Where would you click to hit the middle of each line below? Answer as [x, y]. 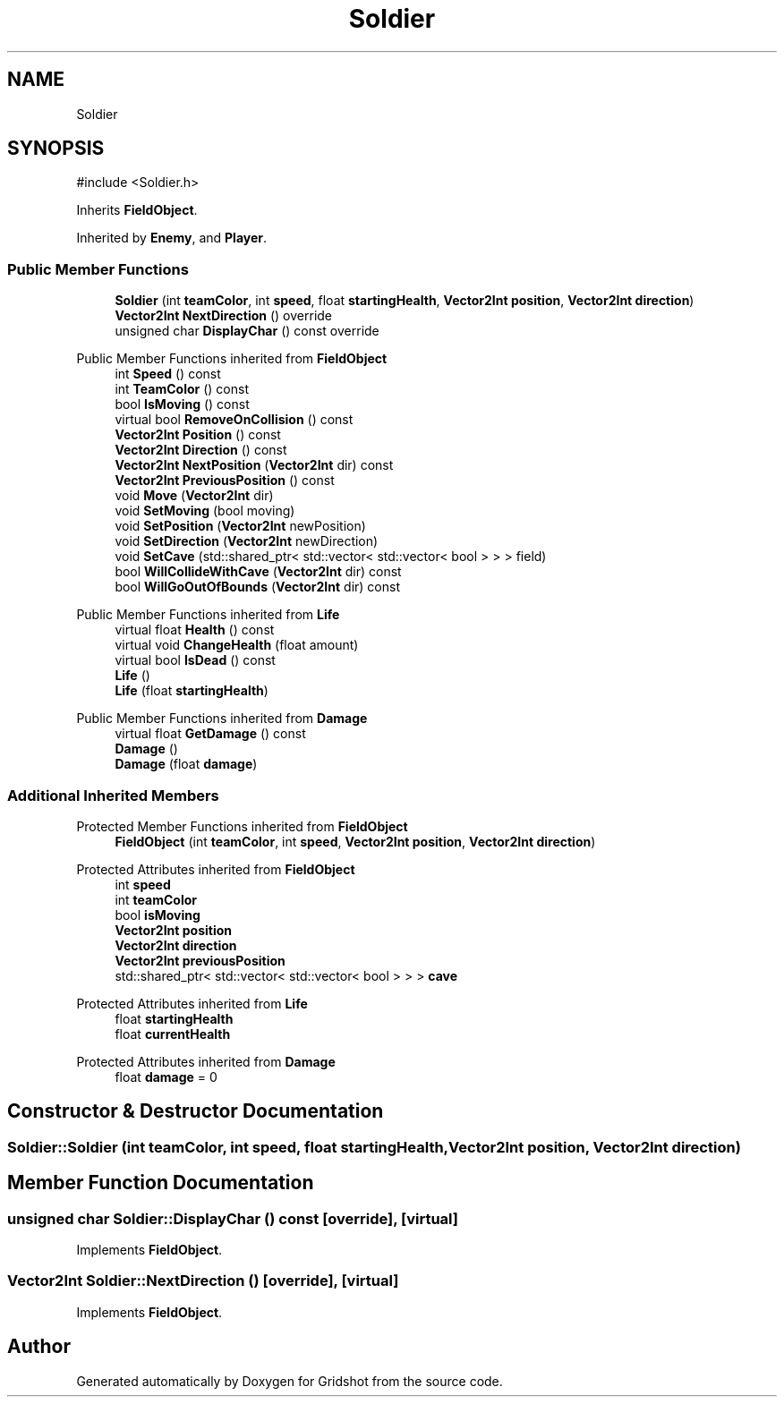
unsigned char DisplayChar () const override [247, 331]
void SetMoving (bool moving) [205, 511]
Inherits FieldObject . [137, 210]
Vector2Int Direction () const [201, 450]
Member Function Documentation [161, 1183]
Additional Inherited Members [113, 795]
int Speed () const [168, 374]
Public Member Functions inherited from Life [208, 615]
